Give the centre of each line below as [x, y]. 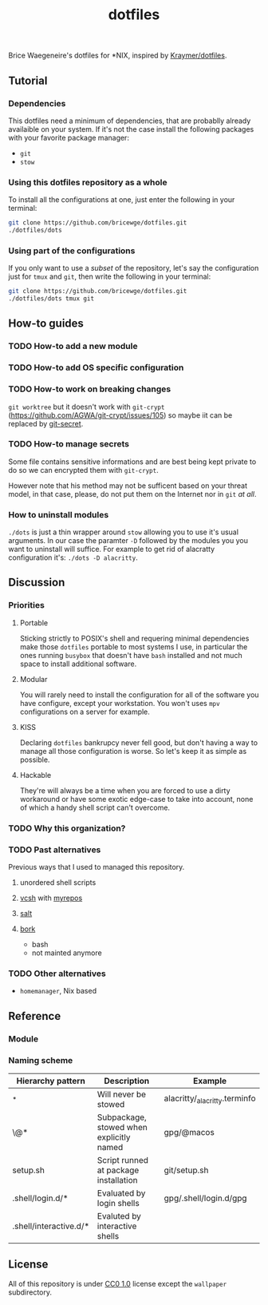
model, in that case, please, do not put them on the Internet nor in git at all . [132, 494]
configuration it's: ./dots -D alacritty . [73, 557]
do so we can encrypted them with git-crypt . [83, 470]
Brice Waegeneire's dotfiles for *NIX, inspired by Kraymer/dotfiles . [118, 56]
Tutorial [28, 80]
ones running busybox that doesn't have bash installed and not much [131, 655]
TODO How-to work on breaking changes [90, 389]
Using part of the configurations [72, 251]
